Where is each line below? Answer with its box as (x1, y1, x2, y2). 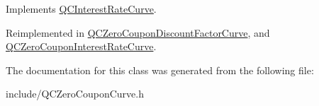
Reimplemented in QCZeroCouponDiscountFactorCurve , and (6, 25, 270, 40)
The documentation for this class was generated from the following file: (6, 62, 314, 77)
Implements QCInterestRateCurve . (6, 1, 157, 16)
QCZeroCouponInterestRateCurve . (6, 39, 157, 54)
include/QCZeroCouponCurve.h (6, 86, 144, 101)
